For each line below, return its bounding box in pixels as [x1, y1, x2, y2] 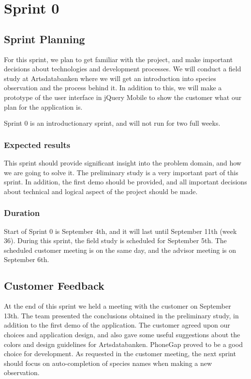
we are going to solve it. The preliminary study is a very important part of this [4, 167, 238, 177]
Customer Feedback [4, 278, 104, 293]
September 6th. [4, 254, 49, 264]
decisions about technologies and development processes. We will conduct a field [4, 64, 241, 74]
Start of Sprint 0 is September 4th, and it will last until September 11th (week [4, 226, 237, 236]
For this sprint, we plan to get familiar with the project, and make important [4, 54, 233, 64]
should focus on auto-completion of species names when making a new [4, 358, 212, 368]
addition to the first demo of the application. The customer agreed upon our [4, 320, 230, 330]
